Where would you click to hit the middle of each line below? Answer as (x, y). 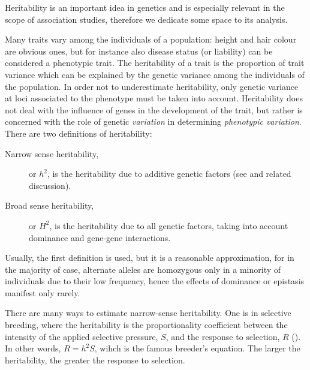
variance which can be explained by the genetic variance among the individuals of (155, 74)
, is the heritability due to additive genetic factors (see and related (169, 174)
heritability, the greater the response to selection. (95, 360)
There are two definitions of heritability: (79, 133)
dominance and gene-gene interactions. (100, 237)
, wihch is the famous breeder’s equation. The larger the (197, 348)
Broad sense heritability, (49, 205)
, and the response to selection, (223, 336)
